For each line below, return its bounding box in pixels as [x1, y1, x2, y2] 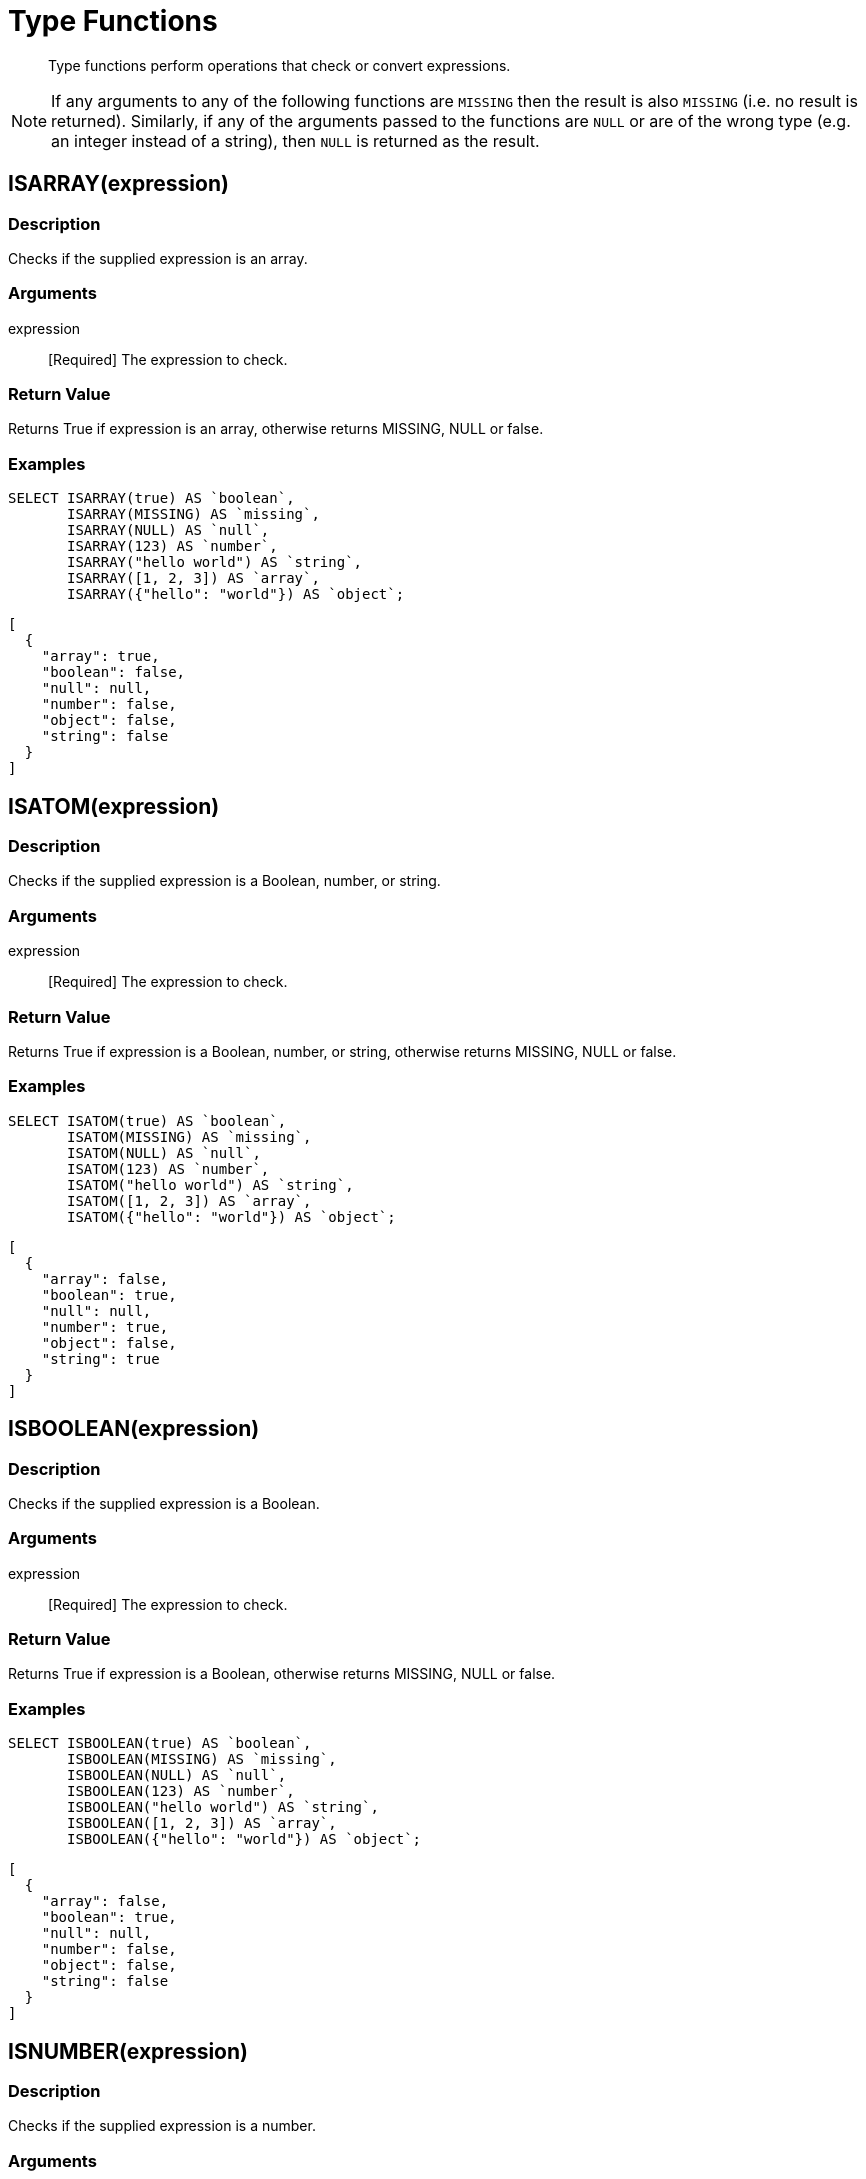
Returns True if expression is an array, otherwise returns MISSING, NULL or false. [8, 420, 544, 438]
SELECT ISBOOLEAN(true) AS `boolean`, [8, 1735, 312, 1752]
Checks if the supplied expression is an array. [8, 249, 308, 267]
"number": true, [41, 1318, 169, 1335]
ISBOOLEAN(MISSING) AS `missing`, [67, 1751, 337, 1768]
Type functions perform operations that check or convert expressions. [48, 56, 511, 74]
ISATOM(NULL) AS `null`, [67, 1144, 261, 1161]
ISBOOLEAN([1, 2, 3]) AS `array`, [67, 1815, 337, 1832]
